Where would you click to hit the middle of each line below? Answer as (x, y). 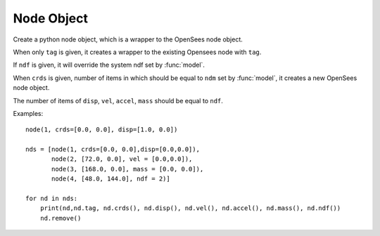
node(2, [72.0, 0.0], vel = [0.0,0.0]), (122, 159)
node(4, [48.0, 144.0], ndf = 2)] (111, 179)
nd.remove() (61, 218)
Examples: (28, 113)
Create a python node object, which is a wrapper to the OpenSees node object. (128, 39)
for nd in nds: (52, 199)
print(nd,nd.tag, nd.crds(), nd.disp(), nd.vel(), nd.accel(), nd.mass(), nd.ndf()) (190, 208)
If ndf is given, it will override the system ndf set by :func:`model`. (109, 65)
